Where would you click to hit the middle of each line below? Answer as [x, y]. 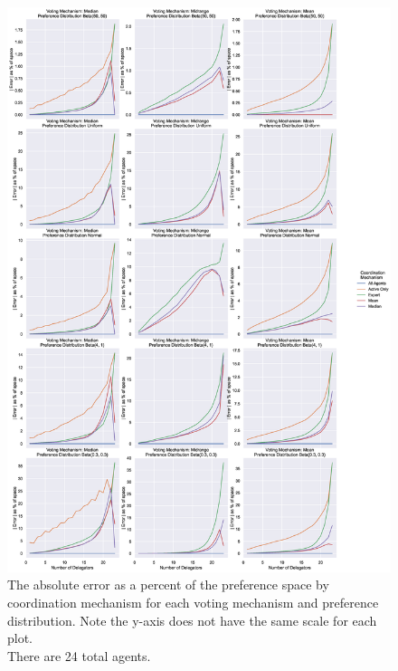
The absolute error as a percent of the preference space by [168, 585]
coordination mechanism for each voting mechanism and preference [193, 602]
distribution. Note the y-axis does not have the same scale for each [192, 620]
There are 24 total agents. [79, 655]
